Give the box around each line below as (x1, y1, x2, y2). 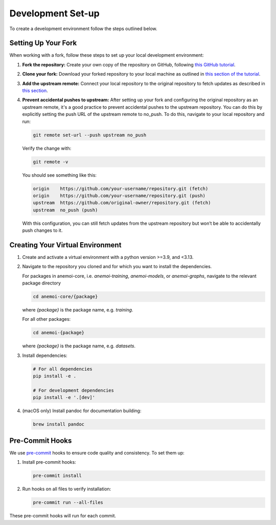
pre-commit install (33, 473, 82, 479)
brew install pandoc (33, 421, 84, 427)
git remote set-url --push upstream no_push (33, 132, 147, 138)
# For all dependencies (33, 366, 93, 372)
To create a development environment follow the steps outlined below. (9, 26, 158, 32)
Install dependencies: (22, 352, 67, 359)
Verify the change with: (22, 145, 72, 151)
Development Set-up (9, 8, 100, 19)
